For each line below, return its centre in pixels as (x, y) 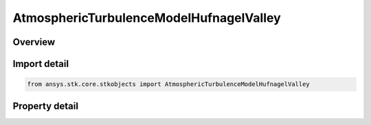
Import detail (41, 64)
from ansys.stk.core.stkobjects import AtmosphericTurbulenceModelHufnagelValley (169, 84)
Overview (34, 42)
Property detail (46, 106)
